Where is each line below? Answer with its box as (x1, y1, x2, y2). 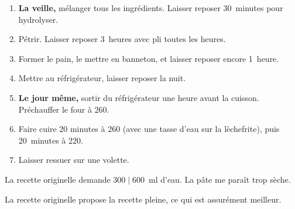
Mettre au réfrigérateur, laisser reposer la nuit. (18, 72, 186, 84)
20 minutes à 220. (18, 134, 83, 146)
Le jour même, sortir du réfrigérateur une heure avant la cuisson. (18, 91, 259, 103)
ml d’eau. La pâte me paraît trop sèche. (149, 173, 291, 185)
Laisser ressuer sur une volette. (18, 154, 129, 166)
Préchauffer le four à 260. (18, 103, 109, 115)
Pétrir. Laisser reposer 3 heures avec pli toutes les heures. (18, 33, 226, 45)
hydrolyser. (18, 13, 59, 25)
